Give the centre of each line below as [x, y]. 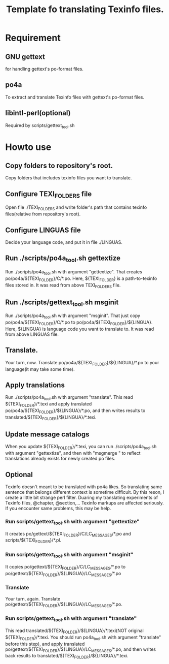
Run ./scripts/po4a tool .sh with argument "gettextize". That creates [74, 272]
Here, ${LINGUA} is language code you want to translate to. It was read [80, 329]
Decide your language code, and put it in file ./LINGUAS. [64, 242]
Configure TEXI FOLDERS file [49, 194]
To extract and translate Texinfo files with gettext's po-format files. [75, 97]
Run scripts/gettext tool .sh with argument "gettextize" [73, 522]
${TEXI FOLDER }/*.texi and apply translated [49, 405]
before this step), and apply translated [45, 644]
